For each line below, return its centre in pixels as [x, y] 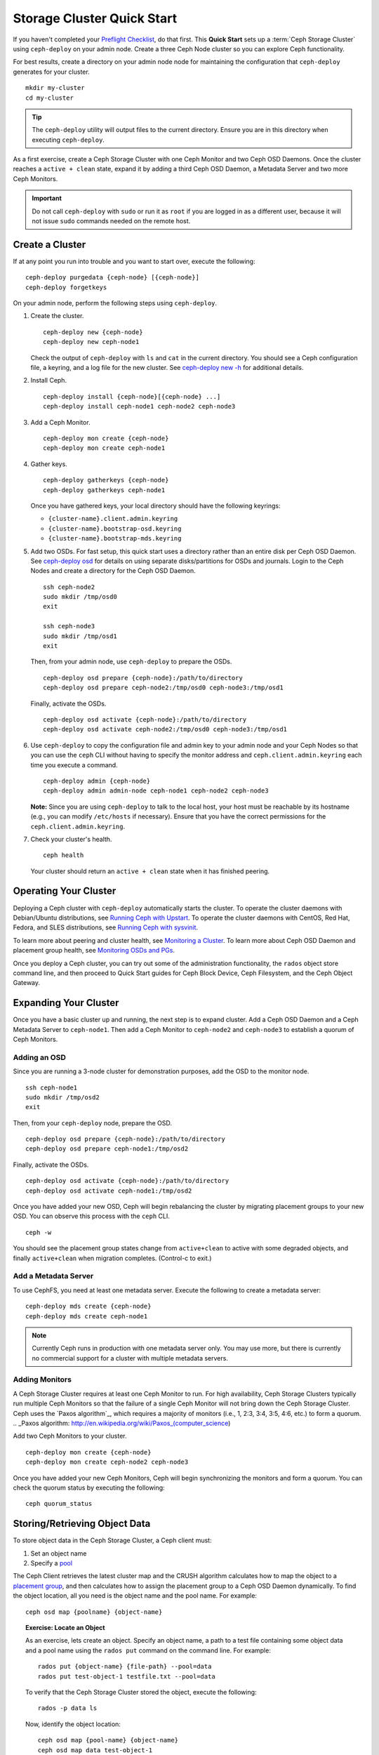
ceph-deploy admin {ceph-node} [97, 781]
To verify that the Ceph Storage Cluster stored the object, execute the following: [141, 1692]
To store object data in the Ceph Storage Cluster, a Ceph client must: [112, 1540]
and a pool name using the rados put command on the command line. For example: [148, 1650]
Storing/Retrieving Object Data [82, 1524]
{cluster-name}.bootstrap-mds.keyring [115, 538]
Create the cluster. [57, 316]
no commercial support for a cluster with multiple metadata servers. [130, 1358]
